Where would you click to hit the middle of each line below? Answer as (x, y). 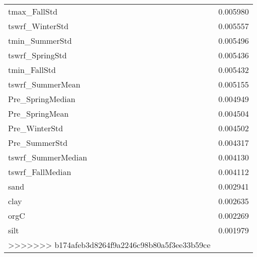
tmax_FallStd (33, 11)
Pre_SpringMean (38, 113)
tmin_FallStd (32, 70)
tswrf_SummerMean (44, 84)
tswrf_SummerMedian (48, 157)
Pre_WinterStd (36, 128)
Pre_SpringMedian (42, 99)
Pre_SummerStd (38, 143)
